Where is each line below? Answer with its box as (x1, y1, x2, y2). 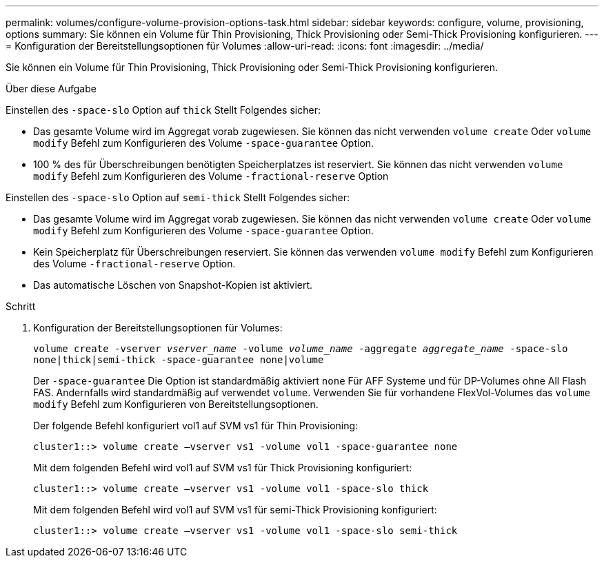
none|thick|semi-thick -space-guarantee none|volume (33, 354, 324, 365)
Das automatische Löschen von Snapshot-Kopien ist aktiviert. (33, 279, 313, 291)
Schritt (6, 300, 36, 312)
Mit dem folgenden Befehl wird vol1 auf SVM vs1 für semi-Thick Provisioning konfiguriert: (33, 504, 437, 515)
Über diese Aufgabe (6, 83, 97, 94)
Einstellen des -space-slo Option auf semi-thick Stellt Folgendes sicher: (6, 192, 350, 203)
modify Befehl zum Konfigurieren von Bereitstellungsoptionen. (33, 398, 319, 410)
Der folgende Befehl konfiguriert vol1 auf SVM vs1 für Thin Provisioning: (33, 420, 359, 431)
